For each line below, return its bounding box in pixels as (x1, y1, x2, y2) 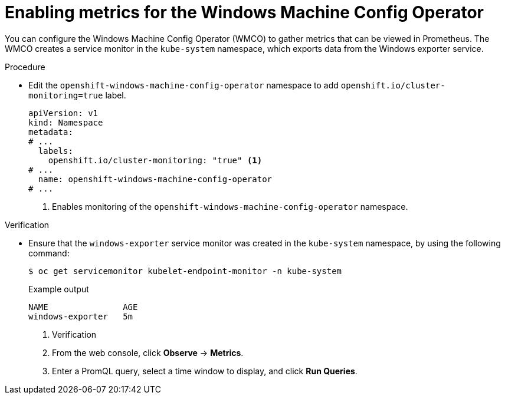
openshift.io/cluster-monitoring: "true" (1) (48, 155, 263, 165)
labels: (38, 146, 73, 156)
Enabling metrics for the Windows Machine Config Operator (5, 2, 484, 22)
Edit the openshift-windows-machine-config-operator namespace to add (28, 80, 339, 90)
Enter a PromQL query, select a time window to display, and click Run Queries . (52, 365, 358, 376)
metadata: (28, 127, 73, 137)
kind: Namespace (28, 117, 103, 127)
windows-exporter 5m (28, 311, 133, 321)
